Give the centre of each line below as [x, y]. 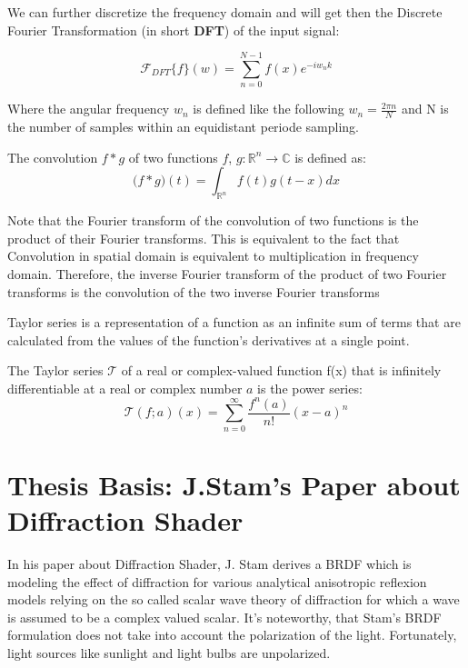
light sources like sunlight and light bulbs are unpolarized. [169, 653]
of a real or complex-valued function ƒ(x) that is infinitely [281, 370]
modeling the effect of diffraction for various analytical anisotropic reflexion [217, 581]
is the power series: [310, 388]
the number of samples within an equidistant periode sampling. [183, 127]
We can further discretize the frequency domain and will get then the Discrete [225, 12]
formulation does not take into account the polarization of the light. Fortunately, [232, 635]
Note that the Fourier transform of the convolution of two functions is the [213, 220]
